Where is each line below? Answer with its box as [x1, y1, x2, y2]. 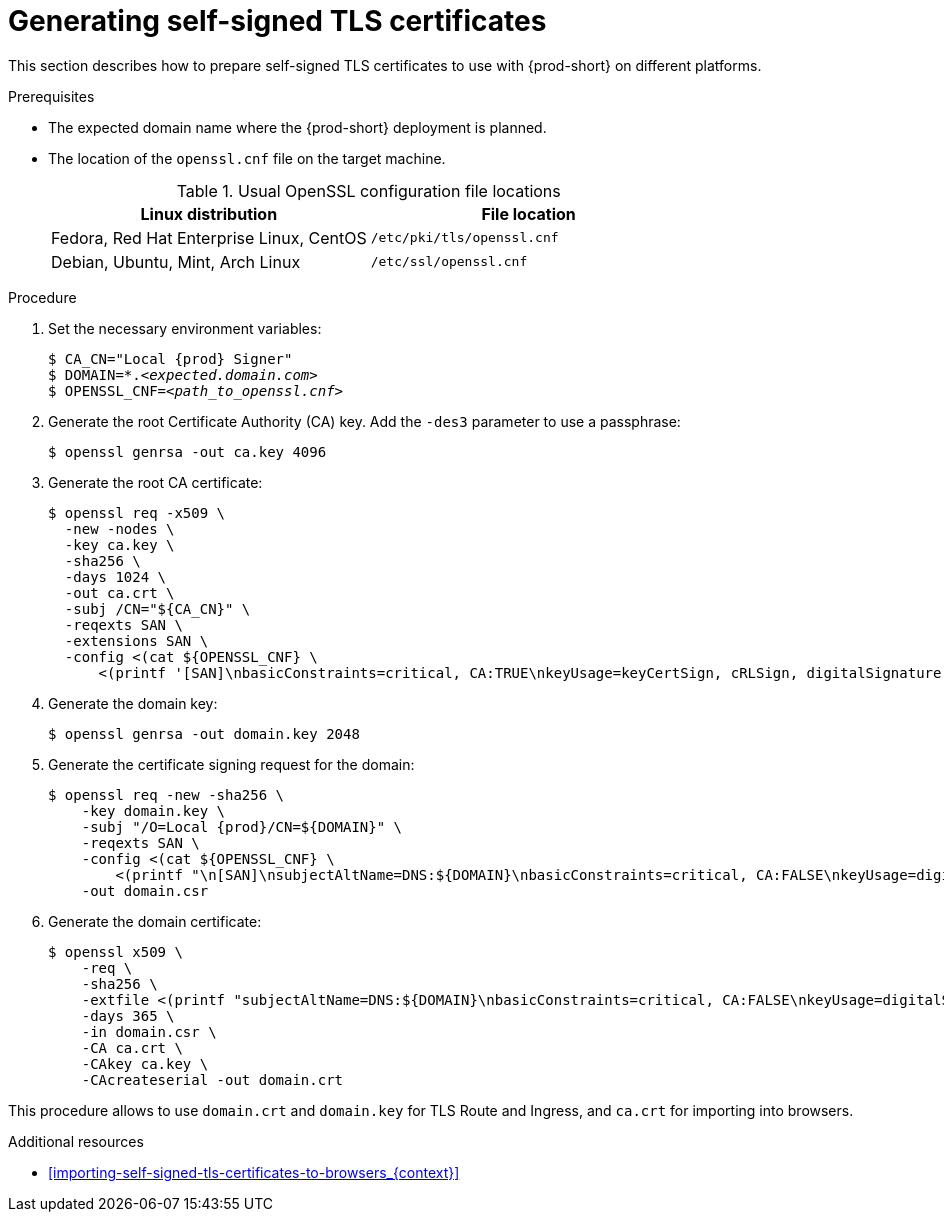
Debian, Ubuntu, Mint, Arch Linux [51, 251, 301, 272]
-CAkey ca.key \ [81, 1055, 209, 1072]
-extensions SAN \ [64, 632, 209, 649]
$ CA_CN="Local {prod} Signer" [48, 350, 293, 367]
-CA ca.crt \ [81, 1039, 183, 1056]
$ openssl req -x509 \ [48, 504, 226, 521]
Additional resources [8, 1132, 144, 1150]
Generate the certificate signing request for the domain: [48, 755, 415, 773]
